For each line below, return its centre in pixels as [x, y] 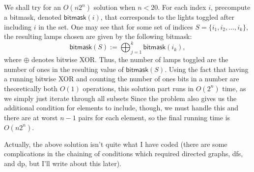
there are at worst [31, 118]
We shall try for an [33, 7]
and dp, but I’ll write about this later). [63, 163]
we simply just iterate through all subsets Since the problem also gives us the [120, 98]
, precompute [230, 7]
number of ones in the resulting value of [64, 69]
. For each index [182, 7]
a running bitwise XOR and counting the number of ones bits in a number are [122, 79]
